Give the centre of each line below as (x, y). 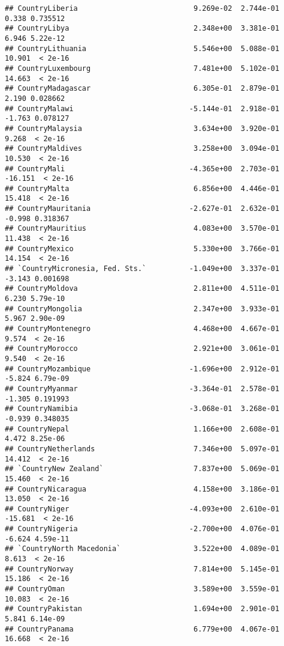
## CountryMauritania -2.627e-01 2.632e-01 (142, 209)
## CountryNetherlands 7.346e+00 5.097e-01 (142, 449)
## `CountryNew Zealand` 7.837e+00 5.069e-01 (142, 469)
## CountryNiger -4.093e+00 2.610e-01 (142, 509)
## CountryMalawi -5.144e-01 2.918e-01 (142, 108)
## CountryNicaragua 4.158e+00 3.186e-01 (142, 489)
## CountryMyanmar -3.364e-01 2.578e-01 (142, 389)
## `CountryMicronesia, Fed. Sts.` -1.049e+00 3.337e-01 (142, 269)
